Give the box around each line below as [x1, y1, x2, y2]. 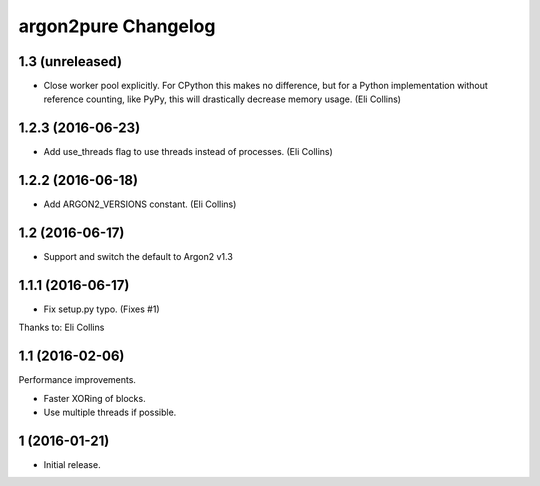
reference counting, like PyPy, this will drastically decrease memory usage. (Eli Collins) [43, 93, 402, 105]
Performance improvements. [18, 374, 137, 386]
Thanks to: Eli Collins [18, 321, 105, 334]
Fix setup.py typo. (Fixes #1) [43, 303, 160, 315]
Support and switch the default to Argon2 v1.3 [43, 251, 234, 263]
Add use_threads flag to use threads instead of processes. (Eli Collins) [43, 146, 334, 158]
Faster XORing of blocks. [43, 392, 146, 404]
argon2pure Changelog [18, 15, 216, 37]
